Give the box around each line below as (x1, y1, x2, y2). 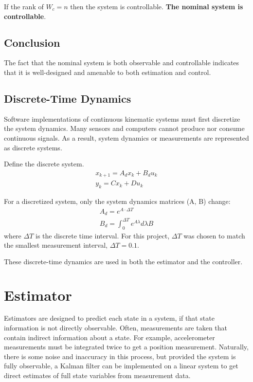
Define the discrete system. (4, 159, 84, 169)
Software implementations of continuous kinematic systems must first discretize (4, 113, 240, 124)
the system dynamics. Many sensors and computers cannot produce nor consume (4, 123, 245, 133)
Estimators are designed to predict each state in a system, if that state (4, 313, 215, 323)
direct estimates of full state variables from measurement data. (4, 370, 191, 381)
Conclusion (4, 35, 60, 50)
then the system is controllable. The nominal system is (70, 1, 243, 11)
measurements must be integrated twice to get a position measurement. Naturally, (4, 342, 249, 352)
